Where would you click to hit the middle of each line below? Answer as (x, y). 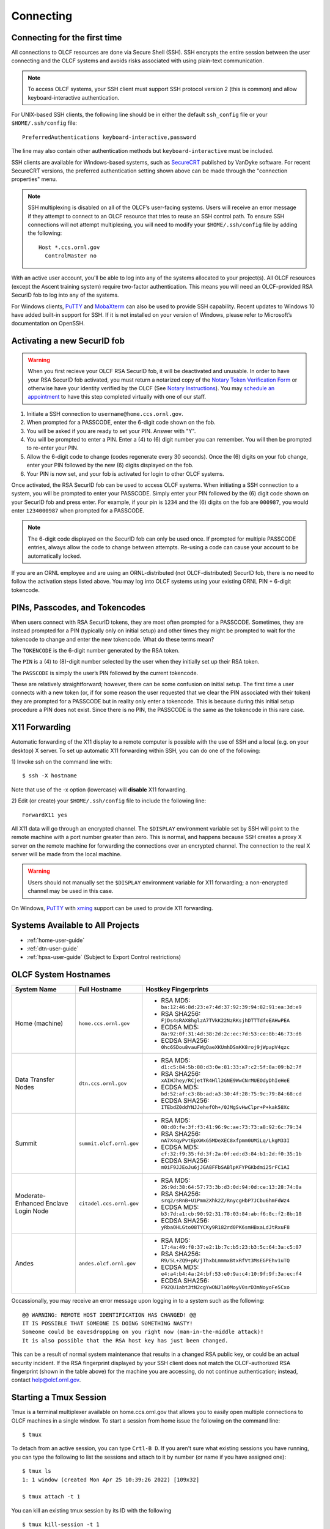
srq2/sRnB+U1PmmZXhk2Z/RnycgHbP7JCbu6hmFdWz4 (226, 1201)
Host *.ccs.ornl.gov (69, 247)
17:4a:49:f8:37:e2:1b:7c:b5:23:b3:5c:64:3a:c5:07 (231, 1247)
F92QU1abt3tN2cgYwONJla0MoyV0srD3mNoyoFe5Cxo (226, 1287)
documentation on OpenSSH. (48, 324)
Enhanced (29, 1204)
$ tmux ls (37, 1471)
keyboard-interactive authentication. (74, 97)
